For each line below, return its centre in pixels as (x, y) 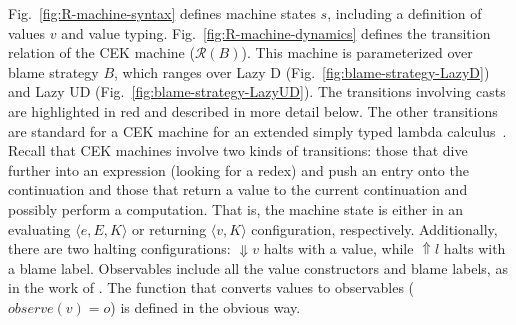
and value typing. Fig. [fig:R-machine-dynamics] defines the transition (276, 32)
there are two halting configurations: (119, 248)
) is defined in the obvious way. (205, 306)
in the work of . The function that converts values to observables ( (211, 287)
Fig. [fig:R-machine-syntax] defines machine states (162, 13)
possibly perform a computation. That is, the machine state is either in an (236, 208)
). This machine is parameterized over (357, 52)
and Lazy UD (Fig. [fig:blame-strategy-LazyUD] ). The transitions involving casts (257, 91)
